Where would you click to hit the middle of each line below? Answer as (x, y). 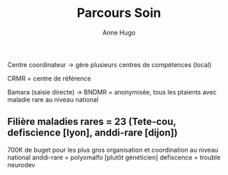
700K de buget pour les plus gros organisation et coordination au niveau (113, 150)
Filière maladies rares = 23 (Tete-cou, (92, 122)
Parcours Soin (119, 13)
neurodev (21, 164)
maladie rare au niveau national (53, 99)
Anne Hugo (119, 32)
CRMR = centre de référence (49, 78)
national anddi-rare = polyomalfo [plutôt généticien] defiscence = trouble (114, 157)
